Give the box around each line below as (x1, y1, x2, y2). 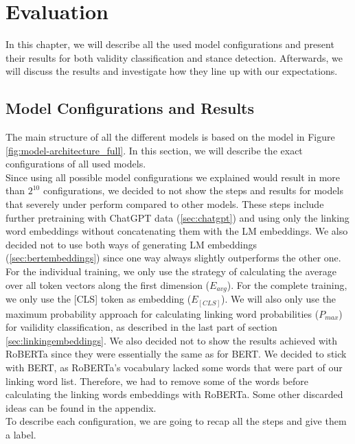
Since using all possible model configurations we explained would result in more (5, 170, 341, 184)
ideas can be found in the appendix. (5, 400, 157, 414)
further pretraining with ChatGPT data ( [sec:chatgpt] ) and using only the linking (5, 210, 350, 224)
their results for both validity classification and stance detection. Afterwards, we (5, 50, 343, 65)
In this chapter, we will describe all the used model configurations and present (5, 37, 334, 51)
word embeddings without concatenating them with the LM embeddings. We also (5, 224, 348, 238)
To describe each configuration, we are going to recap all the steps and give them (5, 414, 347, 428)
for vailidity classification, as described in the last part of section (5, 320, 277, 334)
